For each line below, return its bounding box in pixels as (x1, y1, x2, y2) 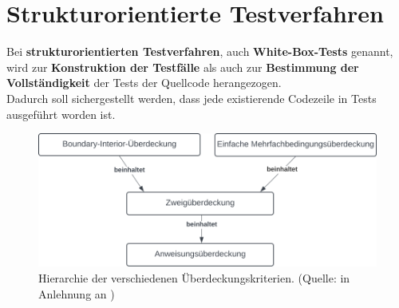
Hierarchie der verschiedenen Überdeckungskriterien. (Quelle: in (38, 270, 350, 286)
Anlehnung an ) (38, 285, 115, 302)
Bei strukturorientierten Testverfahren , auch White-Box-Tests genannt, (6, 43, 393, 60)
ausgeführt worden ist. (6, 105, 116, 122)
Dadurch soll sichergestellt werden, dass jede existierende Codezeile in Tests (6, 89, 377, 106)
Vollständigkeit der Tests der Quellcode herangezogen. (6, 74, 282, 91)
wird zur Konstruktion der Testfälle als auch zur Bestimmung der (6, 58, 359, 75)
